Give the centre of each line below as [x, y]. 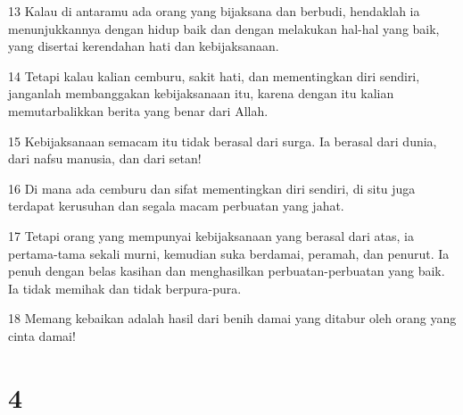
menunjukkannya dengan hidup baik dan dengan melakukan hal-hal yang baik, [224, 28]
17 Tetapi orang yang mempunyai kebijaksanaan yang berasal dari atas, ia [211, 235]
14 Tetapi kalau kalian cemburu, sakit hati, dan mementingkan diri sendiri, [214, 75]
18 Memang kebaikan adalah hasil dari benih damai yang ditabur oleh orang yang [232, 318]
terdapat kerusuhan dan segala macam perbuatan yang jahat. [176, 206]
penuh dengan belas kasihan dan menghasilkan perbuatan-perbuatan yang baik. [227, 271]
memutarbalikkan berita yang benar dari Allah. [138, 110]
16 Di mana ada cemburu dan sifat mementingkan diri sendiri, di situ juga [212, 188]
